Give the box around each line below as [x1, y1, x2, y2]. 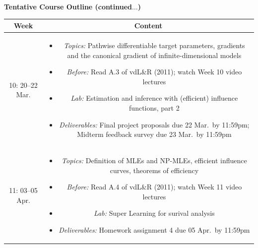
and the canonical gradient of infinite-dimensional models [67, 50, 242, 60]
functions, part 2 [129, 102, 180, 113]
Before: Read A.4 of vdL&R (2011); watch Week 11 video [66, 182, 242, 192]
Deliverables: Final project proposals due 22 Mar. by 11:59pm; [59, 119, 250, 129]
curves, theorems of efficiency [110, 165, 199, 175]
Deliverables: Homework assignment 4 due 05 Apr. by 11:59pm [59, 224, 250, 235]
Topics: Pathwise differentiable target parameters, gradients [64, 40, 245, 50]
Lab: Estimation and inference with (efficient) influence [70, 93, 238, 103]
